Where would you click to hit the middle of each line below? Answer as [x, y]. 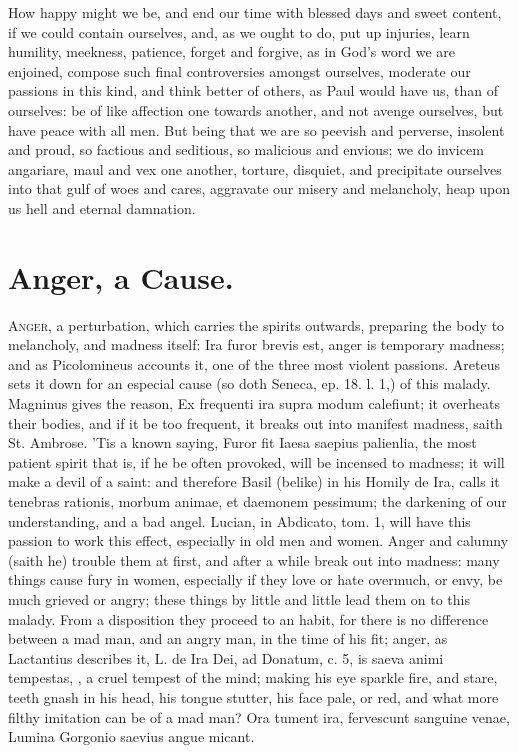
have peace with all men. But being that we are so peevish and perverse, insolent [256, 129]
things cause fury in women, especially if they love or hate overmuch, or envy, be [255, 579]
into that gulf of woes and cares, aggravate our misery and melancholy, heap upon [259, 188]
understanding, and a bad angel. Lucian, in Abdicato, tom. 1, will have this [239, 520]
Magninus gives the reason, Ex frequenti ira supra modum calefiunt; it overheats [254, 403]
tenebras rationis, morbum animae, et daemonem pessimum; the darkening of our [257, 501]
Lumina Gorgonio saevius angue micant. [131, 736]
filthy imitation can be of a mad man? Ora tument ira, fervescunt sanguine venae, [259, 716]
